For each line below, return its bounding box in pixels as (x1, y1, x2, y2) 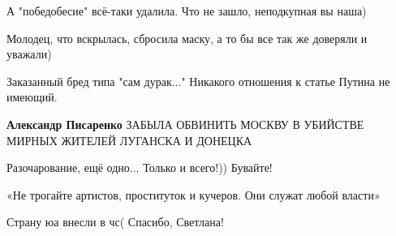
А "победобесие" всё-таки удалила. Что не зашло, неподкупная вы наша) (6, 2, 367, 19)
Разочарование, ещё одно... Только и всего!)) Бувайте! (6, 159, 273, 176)
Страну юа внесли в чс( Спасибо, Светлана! (6, 213, 224, 230)
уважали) (6, 45, 52, 62)
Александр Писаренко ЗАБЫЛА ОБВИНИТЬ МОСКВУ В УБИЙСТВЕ (6, 115, 364, 132)
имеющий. (6, 88, 58, 105)
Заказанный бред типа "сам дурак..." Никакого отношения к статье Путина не (6, 72, 390, 89)
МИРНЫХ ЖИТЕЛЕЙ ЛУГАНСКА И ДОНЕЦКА (6, 131, 252, 148)
